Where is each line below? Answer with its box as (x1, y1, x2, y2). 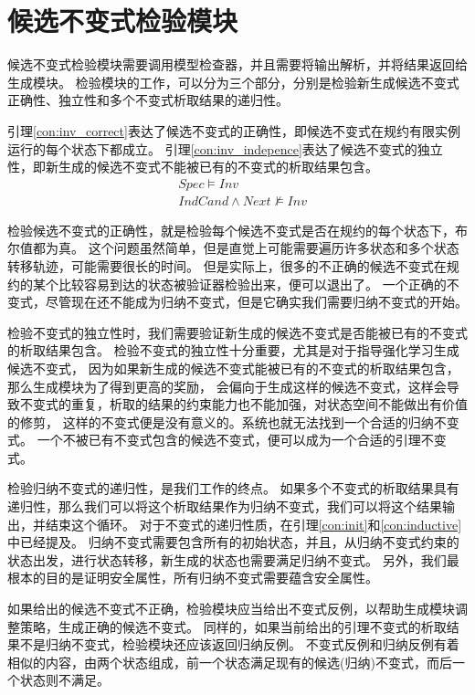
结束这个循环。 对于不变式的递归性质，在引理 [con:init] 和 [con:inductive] (45, 514, 462, 533)
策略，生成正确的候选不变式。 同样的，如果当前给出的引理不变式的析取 (19, 616, 447, 636)
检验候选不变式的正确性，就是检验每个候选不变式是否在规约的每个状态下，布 (7, 220, 468, 239)
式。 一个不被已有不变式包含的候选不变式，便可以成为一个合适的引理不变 (7, 430, 447, 449)
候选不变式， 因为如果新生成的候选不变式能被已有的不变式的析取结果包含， (7, 358, 459, 377)
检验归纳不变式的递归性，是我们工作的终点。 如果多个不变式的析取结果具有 (7, 479, 459, 498)
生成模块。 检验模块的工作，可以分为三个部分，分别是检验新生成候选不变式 (7, 72, 459, 91)
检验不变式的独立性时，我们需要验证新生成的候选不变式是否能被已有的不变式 (7, 322, 468, 342)
